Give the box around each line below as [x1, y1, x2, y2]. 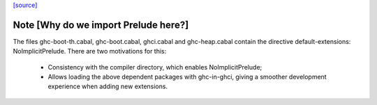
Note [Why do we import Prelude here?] [13, 19, 189, 31]
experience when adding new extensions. [47, 82, 168, 90]
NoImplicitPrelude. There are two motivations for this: [13, 47, 167, 56]
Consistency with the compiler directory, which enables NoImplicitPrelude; [47, 63, 263, 71]
